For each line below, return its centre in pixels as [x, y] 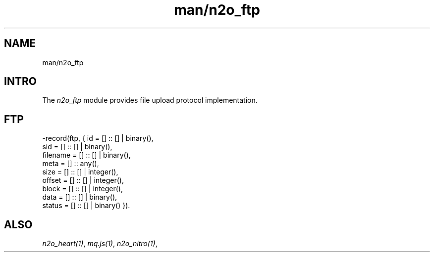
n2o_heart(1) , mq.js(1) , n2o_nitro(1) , [100, 244]
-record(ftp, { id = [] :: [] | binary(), [98, 138]
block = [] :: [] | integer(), [82, 189]
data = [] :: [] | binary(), [80, 197]
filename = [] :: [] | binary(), [86, 155]
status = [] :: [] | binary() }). [86, 206]
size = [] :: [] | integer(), [80, 172]
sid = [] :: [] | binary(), [77, 147]
